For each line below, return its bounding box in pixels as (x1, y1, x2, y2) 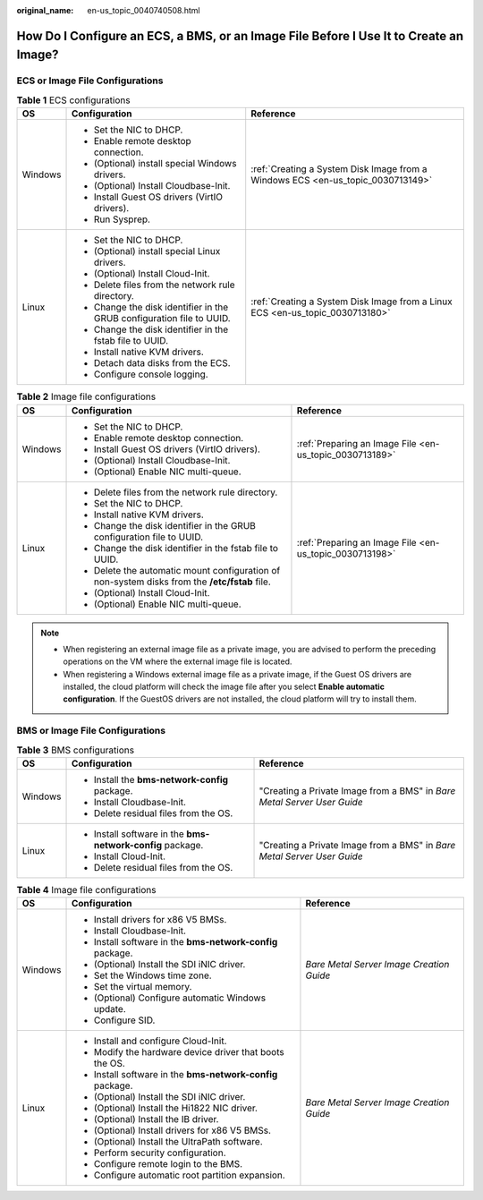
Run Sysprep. (93, 213, 151, 226)
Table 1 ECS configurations (16, 94, 131, 106)
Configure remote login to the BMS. (93, 1158, 243, 1170)
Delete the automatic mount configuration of (93, 564, 281, 576)
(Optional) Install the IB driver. (93, 1113, 219, 1126)
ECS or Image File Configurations (16, 74, 164, 87)
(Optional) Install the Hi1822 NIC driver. (93, 1102, 258, 1114)
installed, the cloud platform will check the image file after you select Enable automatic (63, 681, 385, 693)
